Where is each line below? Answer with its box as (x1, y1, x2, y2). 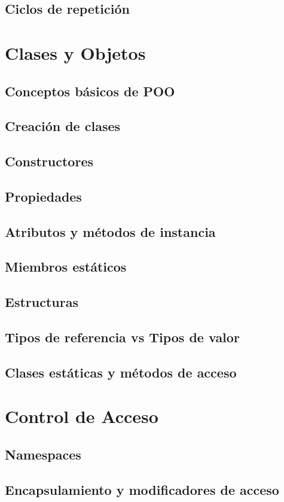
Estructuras (5, 293, 78, 311)
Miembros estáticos (5, 257, 127, 276)
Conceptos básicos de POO (5, 81, 175, 100)
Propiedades (5, 187, 82, 205)
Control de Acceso (5, 404, 158, 428)
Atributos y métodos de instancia (5, 222, 216, 241)
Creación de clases (5, 117, 121, 135)
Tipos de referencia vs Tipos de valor (5, 328, 240, 346)
